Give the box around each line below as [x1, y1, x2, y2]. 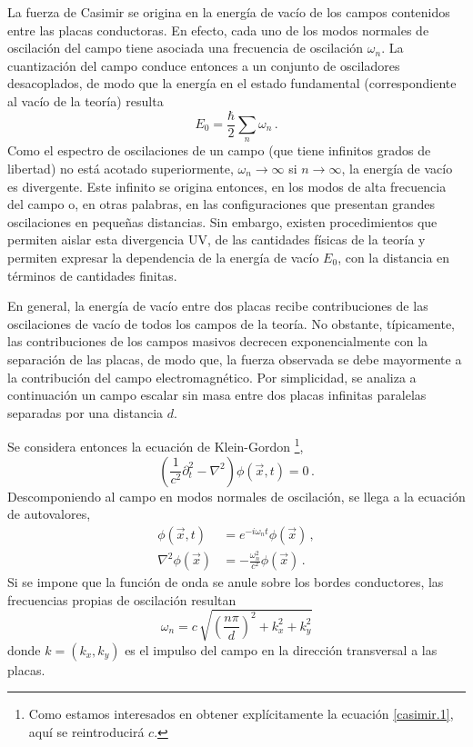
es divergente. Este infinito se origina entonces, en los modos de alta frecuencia [7, 176, 447, 195]
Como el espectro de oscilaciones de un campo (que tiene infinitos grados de [7, 141, 431, 160]
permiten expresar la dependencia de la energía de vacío [7, 247, 319, 266]
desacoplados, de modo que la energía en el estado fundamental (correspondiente [7, 74, 457, 93]
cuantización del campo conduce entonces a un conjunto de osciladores [7, 55, 400, 75]
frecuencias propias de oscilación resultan [7, 590, 236, 609]
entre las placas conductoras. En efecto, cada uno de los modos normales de [7, 20, 429, 39]
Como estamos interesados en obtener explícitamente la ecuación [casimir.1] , [28, 704, 454, 723]
